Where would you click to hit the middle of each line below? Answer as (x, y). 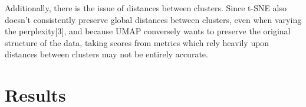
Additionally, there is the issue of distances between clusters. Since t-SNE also (146, 8)
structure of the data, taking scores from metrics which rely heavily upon (137, 42)
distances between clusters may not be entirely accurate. (106, 54)
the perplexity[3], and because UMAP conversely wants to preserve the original (148, 31)
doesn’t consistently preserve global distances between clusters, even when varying (153, 19)
